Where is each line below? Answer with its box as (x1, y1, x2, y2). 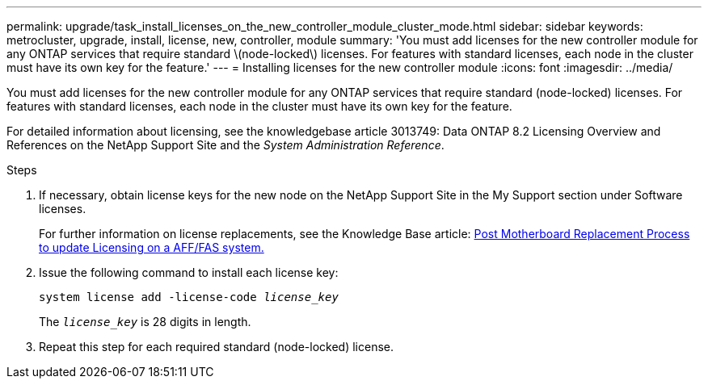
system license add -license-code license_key (39, 291, 339, 303)
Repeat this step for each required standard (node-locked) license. (39, 340, 394, 354)
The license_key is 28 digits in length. (39, 315, 251, 329)
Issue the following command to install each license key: (39, 266, 339, 279)
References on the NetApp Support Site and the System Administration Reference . (6, 138, 445, 152)
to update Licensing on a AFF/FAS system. (39, 241, 264, 254)
